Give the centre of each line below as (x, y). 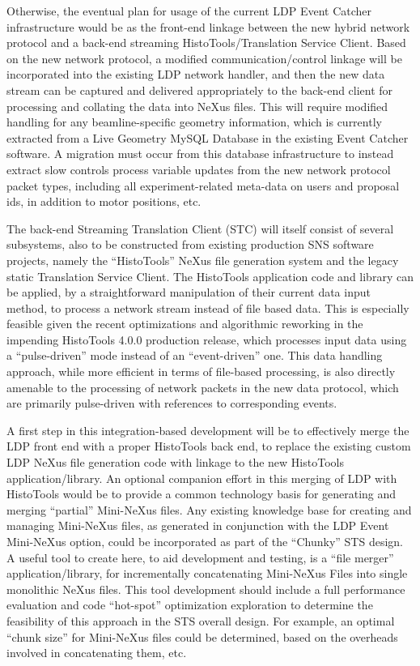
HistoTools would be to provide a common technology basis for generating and (202, 494)
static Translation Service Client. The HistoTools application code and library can (210, 276)
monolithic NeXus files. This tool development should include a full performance (206, 589)
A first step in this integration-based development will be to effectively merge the (208, 430)
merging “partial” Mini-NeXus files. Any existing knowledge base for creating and (209, 509)
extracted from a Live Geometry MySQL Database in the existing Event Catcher (208, 137)
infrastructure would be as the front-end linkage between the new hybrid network (208, 26)
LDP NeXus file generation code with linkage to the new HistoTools (175, 462)
